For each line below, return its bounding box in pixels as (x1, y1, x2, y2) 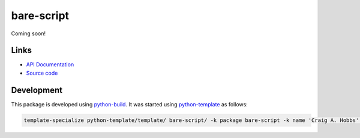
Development (11, 85, 63, 95)
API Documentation (26, 61, 74, 68)
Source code (26, 69, 58, 76)
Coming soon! (11, 30, 46, 37)
